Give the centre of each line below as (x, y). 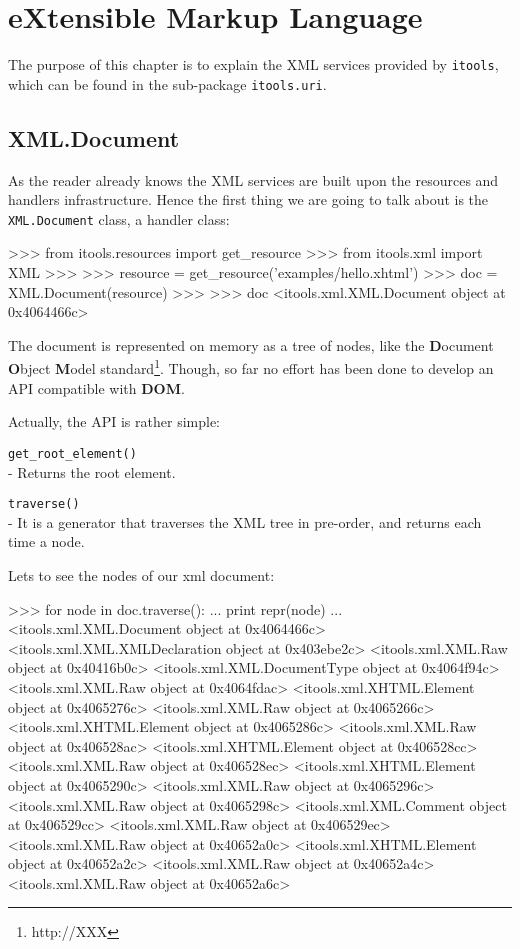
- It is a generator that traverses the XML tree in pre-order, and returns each (245, 521)
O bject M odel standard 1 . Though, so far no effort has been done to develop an (251, 367)
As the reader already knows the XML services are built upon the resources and (253, 179)
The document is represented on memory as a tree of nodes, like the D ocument (251, 344)
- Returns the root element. (92, 471)
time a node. (46, 541)
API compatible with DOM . (96, 387)
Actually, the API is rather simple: (114, 421)
